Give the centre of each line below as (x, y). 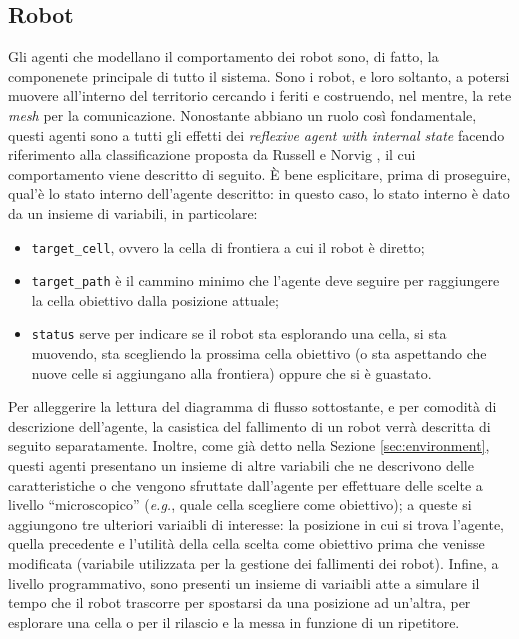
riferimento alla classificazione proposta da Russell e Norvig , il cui (212, 154)
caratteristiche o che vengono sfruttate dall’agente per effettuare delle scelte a (245, 484)
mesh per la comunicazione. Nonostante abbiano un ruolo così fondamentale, (242, 114)
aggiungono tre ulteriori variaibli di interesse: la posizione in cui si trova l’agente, (256, 523)
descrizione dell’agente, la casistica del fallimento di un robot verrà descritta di (249, 425)
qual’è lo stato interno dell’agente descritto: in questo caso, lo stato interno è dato (259, 193)
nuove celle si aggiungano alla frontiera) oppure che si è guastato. (231, 372)
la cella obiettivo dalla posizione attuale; (155, 299)
